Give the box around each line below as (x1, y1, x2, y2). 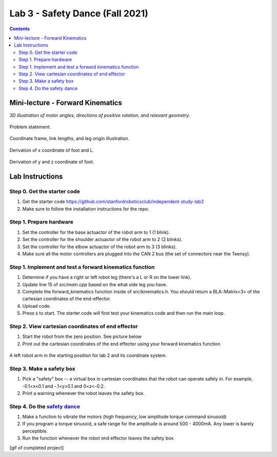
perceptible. (22, 428, 48, 434)
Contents (9, 26, 30, 32)
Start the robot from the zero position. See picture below (22, 333, 142, 340)
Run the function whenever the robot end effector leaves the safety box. (22, 435, 175, 441)
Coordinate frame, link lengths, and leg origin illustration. (9, 135, 130, 142)
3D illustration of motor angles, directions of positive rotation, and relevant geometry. (9, 112, 190, 118)
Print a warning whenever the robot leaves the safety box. (22, 390, 145, 396)
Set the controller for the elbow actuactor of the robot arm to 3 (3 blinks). (22, 244, 177, 250)
